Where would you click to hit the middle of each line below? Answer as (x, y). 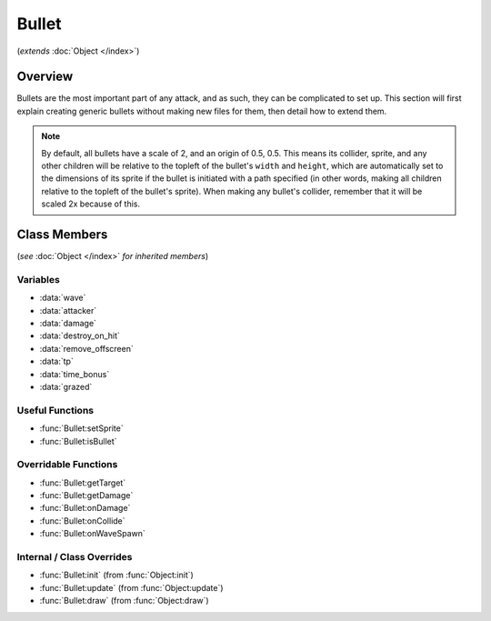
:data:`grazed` (66, 386)
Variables (39, 279)
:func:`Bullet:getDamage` (86, 496)
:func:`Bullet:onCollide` (83, 521)
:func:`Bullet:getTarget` (83, 483)
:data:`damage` (68, 324)
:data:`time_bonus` (75, 374)
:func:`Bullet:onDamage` (85, 508)
